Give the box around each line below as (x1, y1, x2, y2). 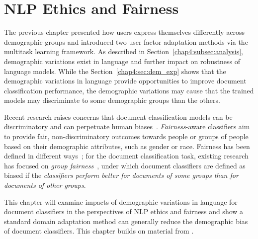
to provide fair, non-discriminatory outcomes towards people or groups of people (4, 131, 249, 142)
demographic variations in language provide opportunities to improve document (4, 76, 247, 86)
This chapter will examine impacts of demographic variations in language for (4, 196, 238, 207)
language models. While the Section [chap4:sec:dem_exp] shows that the (4, 66, 226, 76)
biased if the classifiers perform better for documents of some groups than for (4, 170, 239, 180)
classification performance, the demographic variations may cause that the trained (4, 85, 254, 95)
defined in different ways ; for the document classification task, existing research (4, 151, 249, 161)
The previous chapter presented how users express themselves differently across (4, 27, 245, 37)
